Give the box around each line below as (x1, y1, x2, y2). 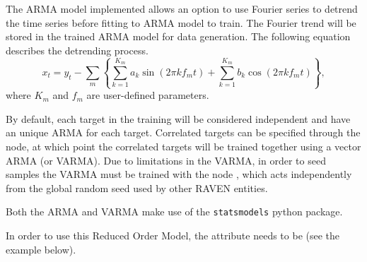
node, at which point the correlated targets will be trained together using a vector (6, 139, 361, 154)
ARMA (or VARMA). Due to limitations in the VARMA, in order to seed (6, 153, 326, 167)
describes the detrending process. (6, 42, 148, 57)
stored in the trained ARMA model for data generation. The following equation (6, 29, 351, 44)
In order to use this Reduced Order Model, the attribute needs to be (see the (6, 228, 340, 243)
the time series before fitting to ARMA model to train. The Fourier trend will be (6, 15, 356, 30)
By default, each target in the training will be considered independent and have (6, 111, 351, 126)
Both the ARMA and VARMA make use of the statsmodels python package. (6, 204, 343, 219)
